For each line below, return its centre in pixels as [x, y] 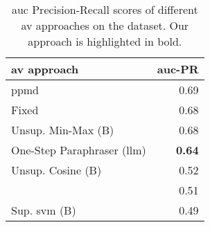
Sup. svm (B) [44, 210]
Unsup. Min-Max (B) [63, 130]
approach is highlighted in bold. [105, 41]
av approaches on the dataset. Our [105, 25]
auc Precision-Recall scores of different [105, 9]
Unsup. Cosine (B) [56, 170]
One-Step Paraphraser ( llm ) [79, 150]
